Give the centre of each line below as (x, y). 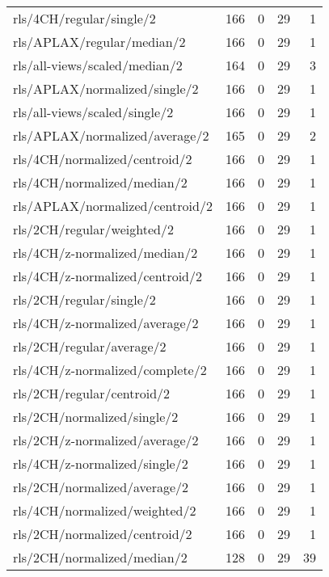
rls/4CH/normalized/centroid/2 (103, 159)
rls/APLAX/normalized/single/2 (106, 88)
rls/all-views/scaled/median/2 (98, 65)
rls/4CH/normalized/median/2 (100, 182)
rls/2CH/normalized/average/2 (101, 487)
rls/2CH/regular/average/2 (90, 346)
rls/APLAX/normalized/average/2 (111, 135)
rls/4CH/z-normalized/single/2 (101, 463)
